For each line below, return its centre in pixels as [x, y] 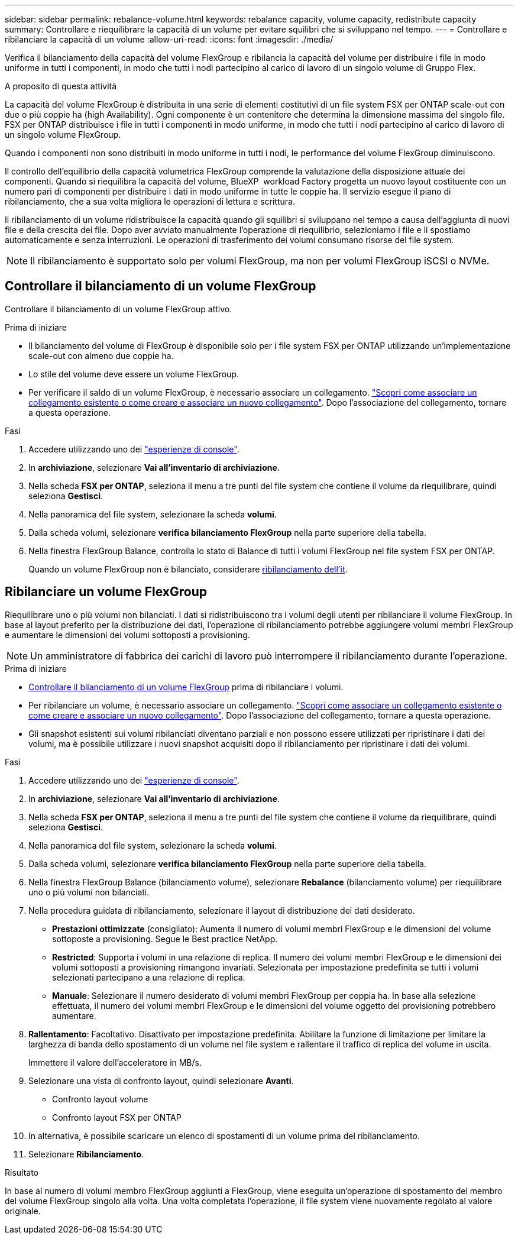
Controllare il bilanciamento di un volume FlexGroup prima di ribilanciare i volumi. [186, 687]
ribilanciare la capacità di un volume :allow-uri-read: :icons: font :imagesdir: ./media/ [169, 39]
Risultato [22, 1172]
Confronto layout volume [100, 1099]
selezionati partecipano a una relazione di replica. [149, 977]
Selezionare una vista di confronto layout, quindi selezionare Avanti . [161, 1081]
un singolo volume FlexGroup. [63, 135]
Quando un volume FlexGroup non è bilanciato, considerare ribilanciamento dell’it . [188, 569]
